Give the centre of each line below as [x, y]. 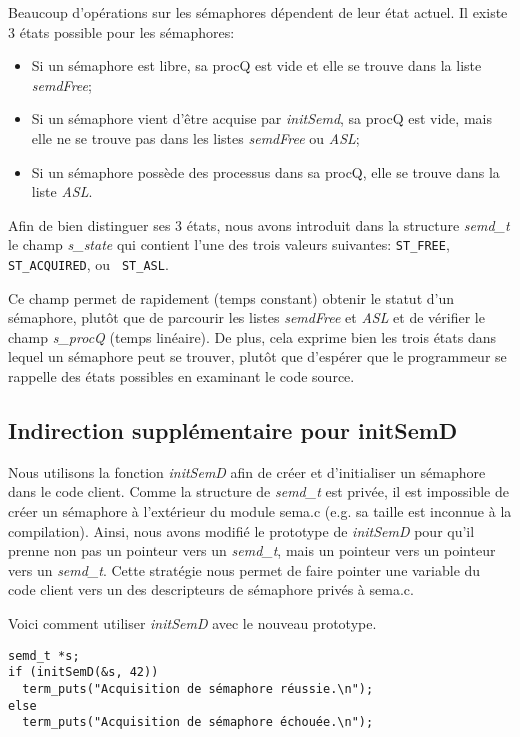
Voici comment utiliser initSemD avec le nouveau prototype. [192, 622]
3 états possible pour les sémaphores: [121, 31]
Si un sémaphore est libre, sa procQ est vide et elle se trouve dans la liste [256, 65]
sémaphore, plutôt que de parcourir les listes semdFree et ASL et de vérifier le [246, 317]
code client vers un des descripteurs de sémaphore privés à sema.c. [211, 589]
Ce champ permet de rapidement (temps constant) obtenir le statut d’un [231, 297]
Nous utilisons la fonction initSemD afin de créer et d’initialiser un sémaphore [247, 471]
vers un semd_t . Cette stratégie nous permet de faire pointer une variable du [244, 569]
